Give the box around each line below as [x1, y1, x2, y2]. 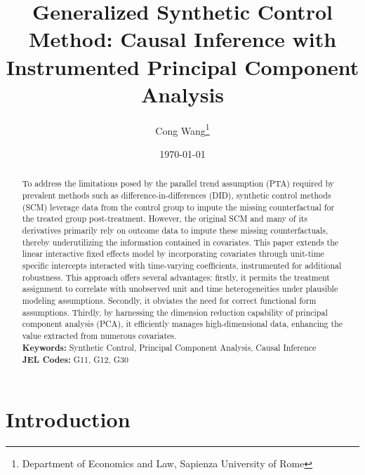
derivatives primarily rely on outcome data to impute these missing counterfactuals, [22, 224, 328, 236]
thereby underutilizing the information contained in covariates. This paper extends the [22, 236, 339, 248]
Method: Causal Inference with [28, 25, 337, 53]
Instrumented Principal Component [6, 52, 359, 81]
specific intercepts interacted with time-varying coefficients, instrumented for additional [22, 259, 342, 271]
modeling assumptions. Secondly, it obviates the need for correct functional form [22, 294, 317, 306]
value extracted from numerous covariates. [22, 329, 177, 341]
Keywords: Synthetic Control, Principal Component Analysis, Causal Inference [22, 341, 317, 354]
